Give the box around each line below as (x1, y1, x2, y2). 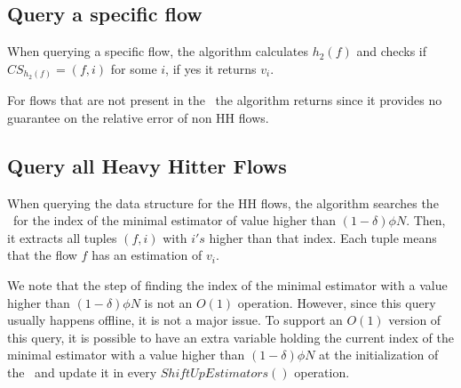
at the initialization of (319, 345, 439, 364)
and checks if (356, 42, 427, 61)
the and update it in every (7, 363, 157, 382)
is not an (144, 293, 193, 311)
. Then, (406, 211, 446, 230)
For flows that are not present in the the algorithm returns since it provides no (7, 91, 442, 109)
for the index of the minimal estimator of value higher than (12, 211, 337, 230)
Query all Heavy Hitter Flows (7, 151, 287, 179)
